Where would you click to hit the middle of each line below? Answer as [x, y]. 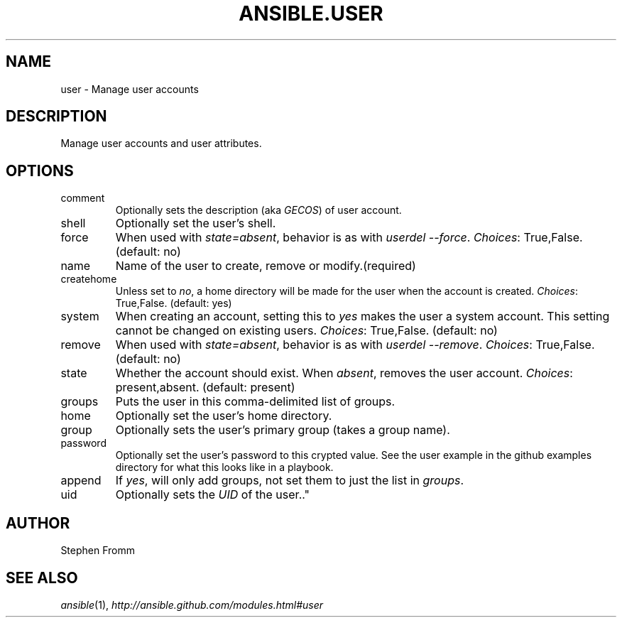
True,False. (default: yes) [174, 303]
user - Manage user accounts [130, 89]
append [81, 481]
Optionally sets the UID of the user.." [212, 495]
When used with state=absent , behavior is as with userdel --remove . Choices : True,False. [355, 345]
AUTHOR [38, 523]
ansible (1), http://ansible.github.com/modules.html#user [192, 605]
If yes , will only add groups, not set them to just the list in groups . [289, 481]
